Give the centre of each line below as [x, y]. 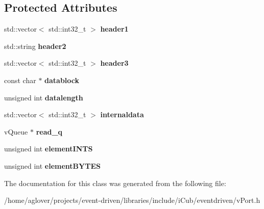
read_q [49, 131]
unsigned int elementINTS [49, 149]
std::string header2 [35, 46]
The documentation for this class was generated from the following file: [115, 183]
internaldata [122, 114]
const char [20, 80]
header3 [114, 63]
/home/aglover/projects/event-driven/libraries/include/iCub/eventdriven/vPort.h [132, 200]
